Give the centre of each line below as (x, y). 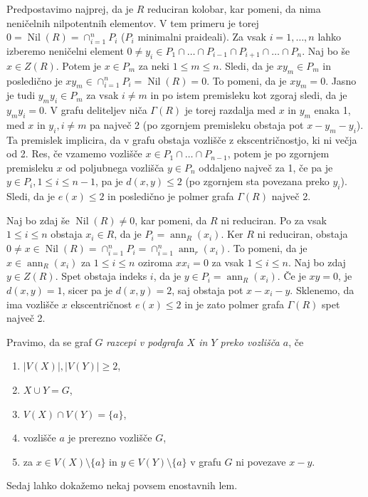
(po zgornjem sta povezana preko (257, 181)
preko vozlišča (250, 341)
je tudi (21, 95)
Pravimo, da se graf (49, 341)
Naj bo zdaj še (38, 220)
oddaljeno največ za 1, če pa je (266, 167)
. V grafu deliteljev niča (95, 110)
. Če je (291, 276)
